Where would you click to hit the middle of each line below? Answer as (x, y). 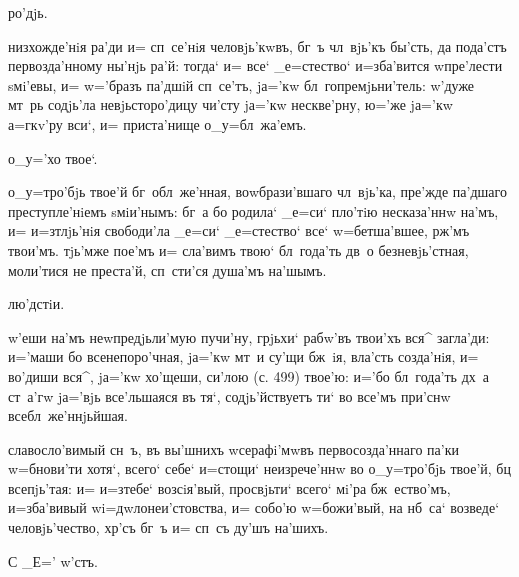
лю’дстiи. (36, 303)
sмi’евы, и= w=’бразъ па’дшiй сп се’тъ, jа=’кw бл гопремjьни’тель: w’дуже (241, 84)
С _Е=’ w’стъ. (53, 560)
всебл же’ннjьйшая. (68, 415)
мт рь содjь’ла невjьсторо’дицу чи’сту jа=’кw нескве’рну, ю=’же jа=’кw (230, 104)
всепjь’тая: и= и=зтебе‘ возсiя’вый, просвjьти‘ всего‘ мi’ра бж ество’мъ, (229, 487)
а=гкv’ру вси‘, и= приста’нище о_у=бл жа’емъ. (157, 123)
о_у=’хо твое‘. (53, 157)
